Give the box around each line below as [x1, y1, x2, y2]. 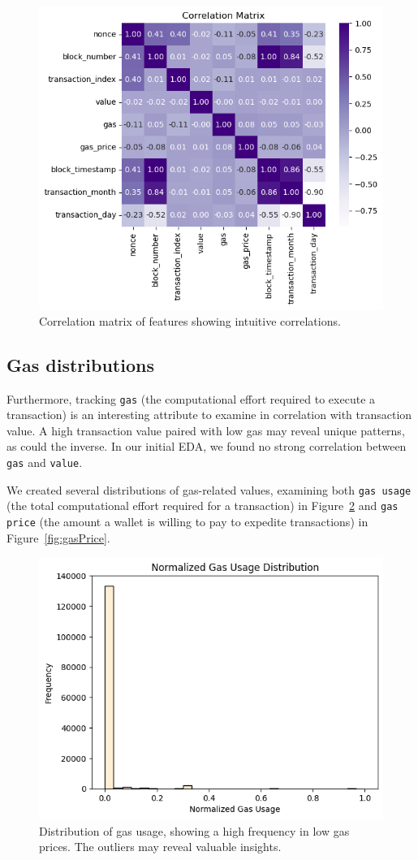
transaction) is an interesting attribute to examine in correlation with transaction [6, 406, 412, 423]
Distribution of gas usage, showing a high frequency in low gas [39, 822, 350, 839]
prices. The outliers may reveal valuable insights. [39, 838, 282, 855]
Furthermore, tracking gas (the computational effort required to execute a [6, 390, 376, 407]
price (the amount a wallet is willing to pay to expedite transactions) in [6, 512, 368, 529]
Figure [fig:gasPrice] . [6, 529, 110, 546]
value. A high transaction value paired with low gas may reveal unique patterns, [6, 421, 405, 439]
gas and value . [6, 453, 83, 470]
